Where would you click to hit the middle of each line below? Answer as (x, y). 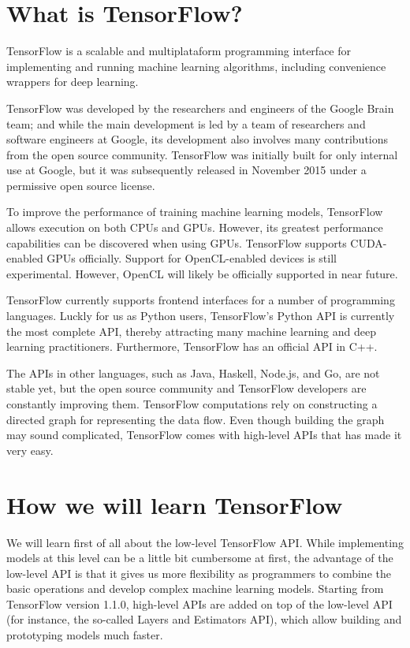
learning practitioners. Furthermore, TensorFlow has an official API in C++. (192, 346)
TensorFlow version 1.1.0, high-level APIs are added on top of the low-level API (199, 603)
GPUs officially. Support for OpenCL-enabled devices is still (192, 258)
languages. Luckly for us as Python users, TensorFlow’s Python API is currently (201, 316)
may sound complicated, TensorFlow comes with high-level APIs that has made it (204, 435)
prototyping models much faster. (85, 635)
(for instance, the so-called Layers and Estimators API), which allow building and (204, 619)
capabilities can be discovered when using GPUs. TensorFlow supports (177, 242)
